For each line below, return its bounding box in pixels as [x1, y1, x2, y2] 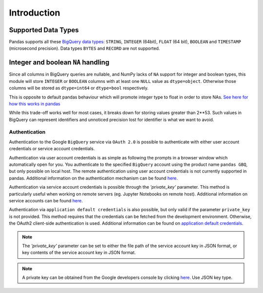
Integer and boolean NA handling [9, 59, 110, 67]
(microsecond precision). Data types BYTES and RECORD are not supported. [9, 45, 160, 51]
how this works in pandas [9, 100, 60, 107]
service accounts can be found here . [9, 197, 83, 203]
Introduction [9, 7, 60, 18]
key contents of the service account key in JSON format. [22, 250, 136, 255]
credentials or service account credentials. [9, 146, 95, 152]
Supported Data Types [9, 26, 79, 34]
